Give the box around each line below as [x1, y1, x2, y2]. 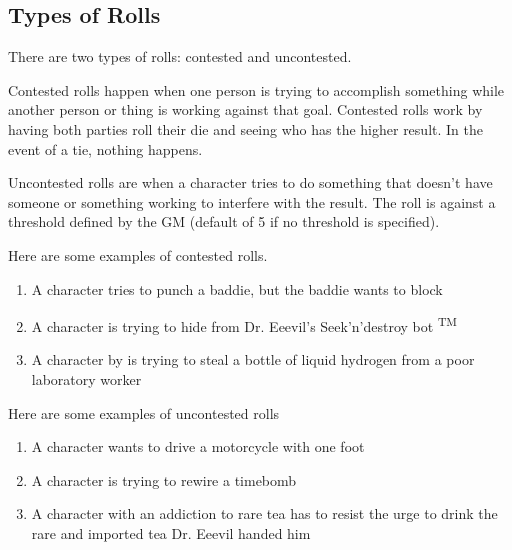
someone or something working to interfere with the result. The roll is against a [8, 191, 496, 212]
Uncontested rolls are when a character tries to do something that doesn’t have [8, 172, 493, 193]
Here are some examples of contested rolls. [8, 244, 268, 265]
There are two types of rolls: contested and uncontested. [8, 46, 352, 67]
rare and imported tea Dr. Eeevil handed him [31, 522, 311, 543]
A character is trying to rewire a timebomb [31, 469, 297, 490]
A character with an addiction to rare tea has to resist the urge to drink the [31, 503, 498, 524]
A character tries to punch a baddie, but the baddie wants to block [31, 278, 443, 299]
